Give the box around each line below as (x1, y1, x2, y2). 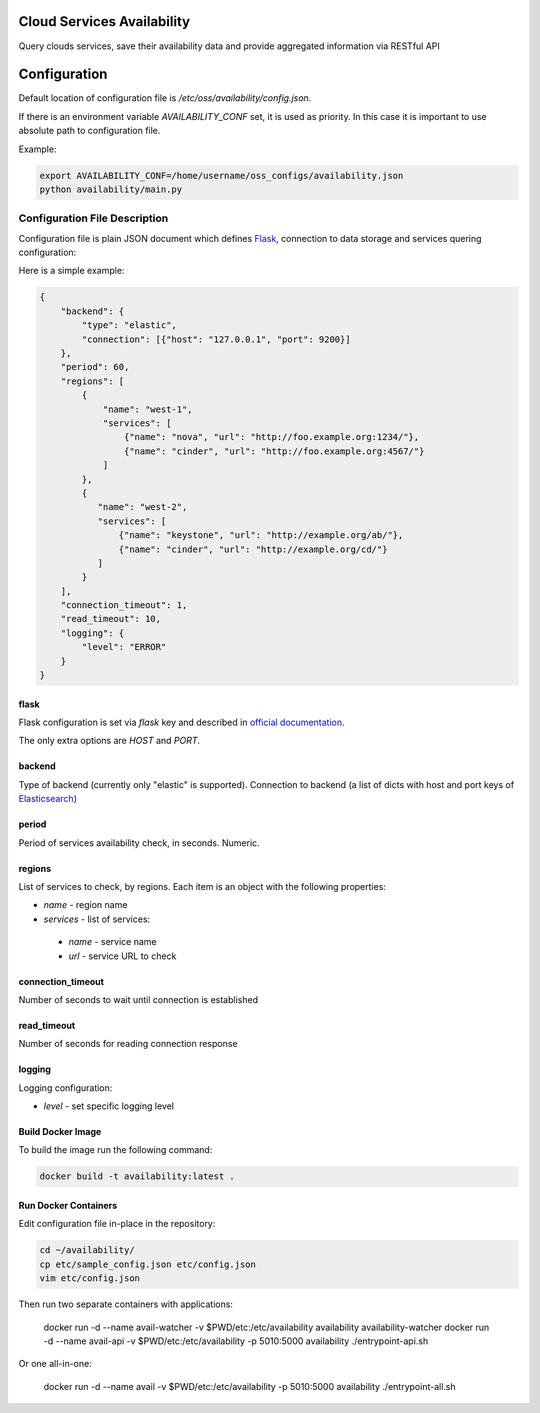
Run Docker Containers (18, 1200, 118, 1212)
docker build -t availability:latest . (39, 1171, 235, 1182)
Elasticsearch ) (18, 793, 77, 805)
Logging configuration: (18, 1081, 113, 1094)
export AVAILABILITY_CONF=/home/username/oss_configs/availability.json (39, 170, 404, 181)
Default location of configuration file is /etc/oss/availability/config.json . (18, 92, 312, 104)
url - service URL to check (68, 950, 177, 962)
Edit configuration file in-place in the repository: (18, 1218, 216, 1230)
